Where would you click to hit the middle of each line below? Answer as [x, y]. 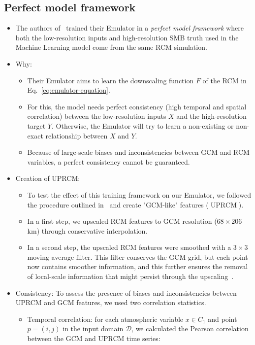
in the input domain [93, 328]
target [36, 125]
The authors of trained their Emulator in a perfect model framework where [129, 28]
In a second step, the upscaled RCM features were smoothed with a [129, 247]
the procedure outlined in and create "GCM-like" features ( [118, 204]
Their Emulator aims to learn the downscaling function [111, 80]
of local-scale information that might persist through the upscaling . [130, 276]
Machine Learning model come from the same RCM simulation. [111, 47]
